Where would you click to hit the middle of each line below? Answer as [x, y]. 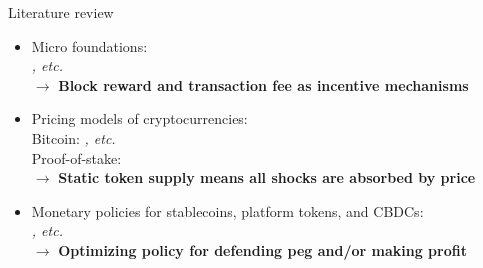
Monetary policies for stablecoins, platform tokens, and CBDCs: [227, 210]
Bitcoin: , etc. [73, 137]
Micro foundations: [89, 45]
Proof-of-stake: [76, 157]
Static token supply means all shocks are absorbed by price [267, 177]
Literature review [61, 12]
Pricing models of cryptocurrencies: [139, 118]
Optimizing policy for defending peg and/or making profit [262, 249]
